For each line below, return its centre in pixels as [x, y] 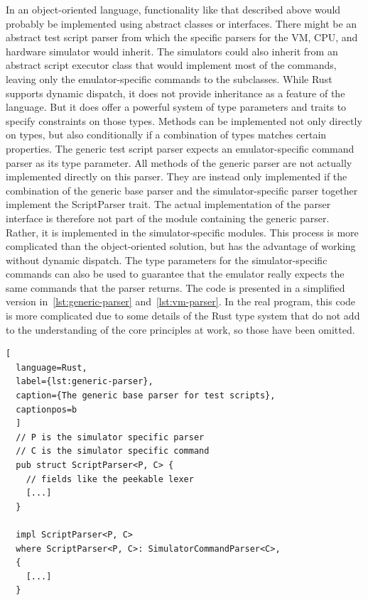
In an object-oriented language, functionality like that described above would [173, 9]
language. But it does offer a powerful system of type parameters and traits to [176, 107]
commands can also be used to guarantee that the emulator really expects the [175, 274]
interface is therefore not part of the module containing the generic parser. [168, 218]
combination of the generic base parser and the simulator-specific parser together [182, 190]
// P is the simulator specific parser [110, 437]
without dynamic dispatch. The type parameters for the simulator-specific [167, 260]
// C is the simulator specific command [113, 451]
